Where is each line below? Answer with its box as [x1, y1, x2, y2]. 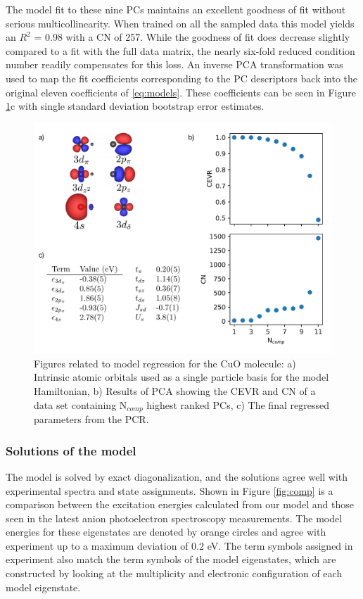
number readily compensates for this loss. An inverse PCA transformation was [6, 57, 343, 72]
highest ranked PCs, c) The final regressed [146, 397, 329, 412]
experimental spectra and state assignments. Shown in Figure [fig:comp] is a [6, 483, 333, 498]
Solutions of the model [6, 441, 136, 459]
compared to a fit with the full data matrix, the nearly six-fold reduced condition [6, 43, 355, 58]
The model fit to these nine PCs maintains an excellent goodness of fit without [6, 2, 346, 16]
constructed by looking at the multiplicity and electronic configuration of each [6, 566, 343, 581]
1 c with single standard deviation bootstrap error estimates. [6, 99, 265, 113]
